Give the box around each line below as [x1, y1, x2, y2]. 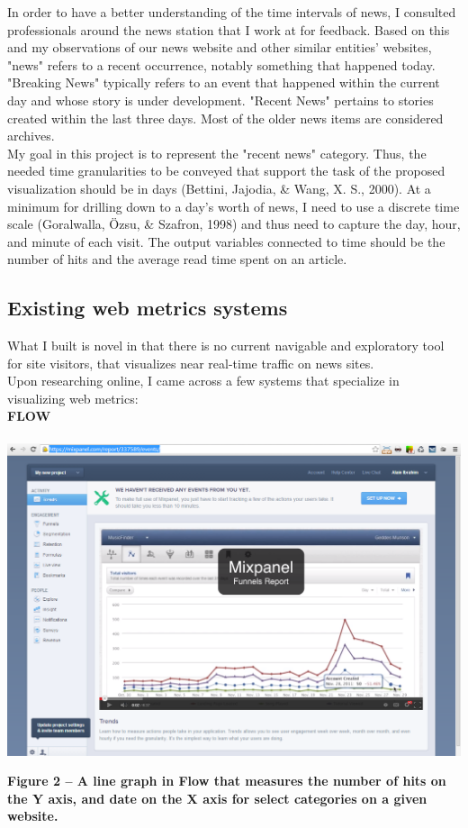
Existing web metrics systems [7, 294, 288, 322]
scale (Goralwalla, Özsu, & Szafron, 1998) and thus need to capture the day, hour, [7, 214, 461, 233]
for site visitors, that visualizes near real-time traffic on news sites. [7, 353, 374, 372]
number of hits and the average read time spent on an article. [7, 250, 347, 268]
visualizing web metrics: [7, 388, 139, 407]
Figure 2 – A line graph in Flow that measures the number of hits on [7, 771, 446, 790]
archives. [7, 126, 55, 145]
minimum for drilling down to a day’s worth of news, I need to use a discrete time [7, 196, 460, 215]
